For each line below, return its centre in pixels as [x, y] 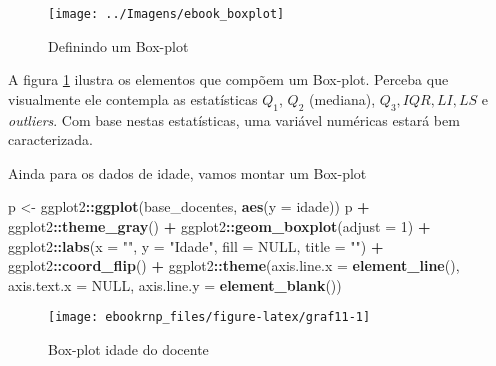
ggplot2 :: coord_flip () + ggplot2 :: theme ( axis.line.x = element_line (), [234, 265]
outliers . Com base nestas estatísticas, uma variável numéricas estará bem [234, 119]
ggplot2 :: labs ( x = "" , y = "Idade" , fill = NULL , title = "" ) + [196, 245]
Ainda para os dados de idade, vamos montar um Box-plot [187, 172]
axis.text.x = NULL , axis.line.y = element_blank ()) [175, 284]
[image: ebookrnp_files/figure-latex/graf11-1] [209, 317]
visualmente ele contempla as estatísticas [133, 98]
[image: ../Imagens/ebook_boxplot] [166, 14]
